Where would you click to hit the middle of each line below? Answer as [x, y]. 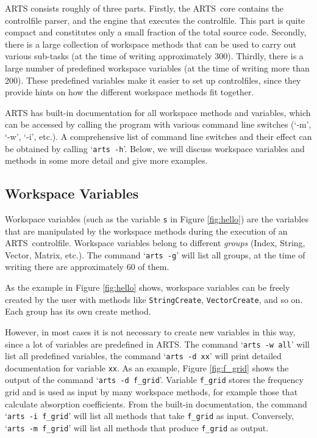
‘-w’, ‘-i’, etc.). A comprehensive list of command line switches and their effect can [158, 136]
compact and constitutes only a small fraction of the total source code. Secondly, [156, 32]
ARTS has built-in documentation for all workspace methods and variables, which [158, 112]
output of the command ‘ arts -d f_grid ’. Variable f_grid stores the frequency [154, 380]
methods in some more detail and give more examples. [106, 160]
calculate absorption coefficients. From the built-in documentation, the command [156, 403]
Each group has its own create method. [78, 311]
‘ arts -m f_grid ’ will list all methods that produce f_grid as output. [137, 427]
